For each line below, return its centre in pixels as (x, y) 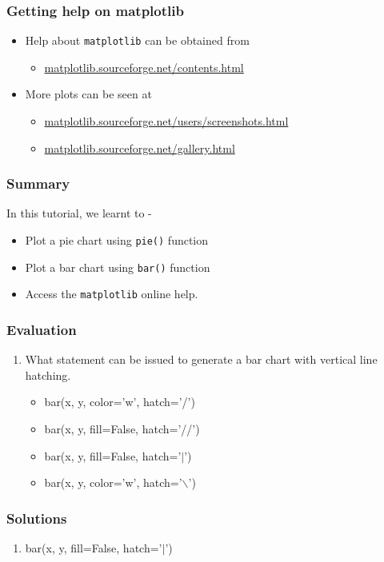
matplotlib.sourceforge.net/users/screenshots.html (166, 121)
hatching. (48, 375)
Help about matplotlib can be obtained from (137, 40)
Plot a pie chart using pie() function (117, 240)
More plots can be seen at (88, 94)
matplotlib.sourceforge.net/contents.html (144, 67)
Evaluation (42, 329)
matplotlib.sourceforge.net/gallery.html (140, 147)
